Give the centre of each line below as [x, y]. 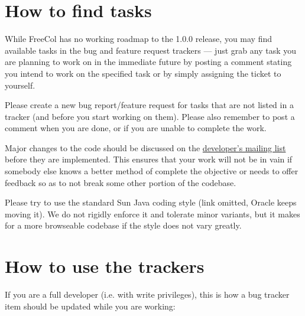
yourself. [20, 85]
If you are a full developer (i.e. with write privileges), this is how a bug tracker [147, 294]
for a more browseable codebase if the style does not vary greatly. [123, 225]
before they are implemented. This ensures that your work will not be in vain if [149, 159]
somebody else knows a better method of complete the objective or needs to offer [152, 171]
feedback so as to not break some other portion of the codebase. [121, 182]
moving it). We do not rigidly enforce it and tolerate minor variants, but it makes [152, 214]
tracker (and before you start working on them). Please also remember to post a [150, 116]
